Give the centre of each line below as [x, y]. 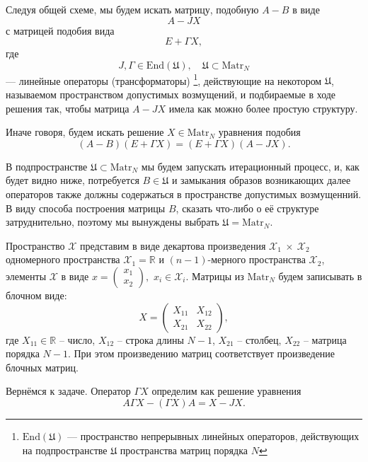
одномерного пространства [63, 259]
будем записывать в [320, 276]
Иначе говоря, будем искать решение [85, 132]
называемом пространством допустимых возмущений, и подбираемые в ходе [171, 94]
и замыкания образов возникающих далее [261, 180]
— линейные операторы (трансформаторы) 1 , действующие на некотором [164, 79]
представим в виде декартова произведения [173, 245]
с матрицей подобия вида [60, 30]
